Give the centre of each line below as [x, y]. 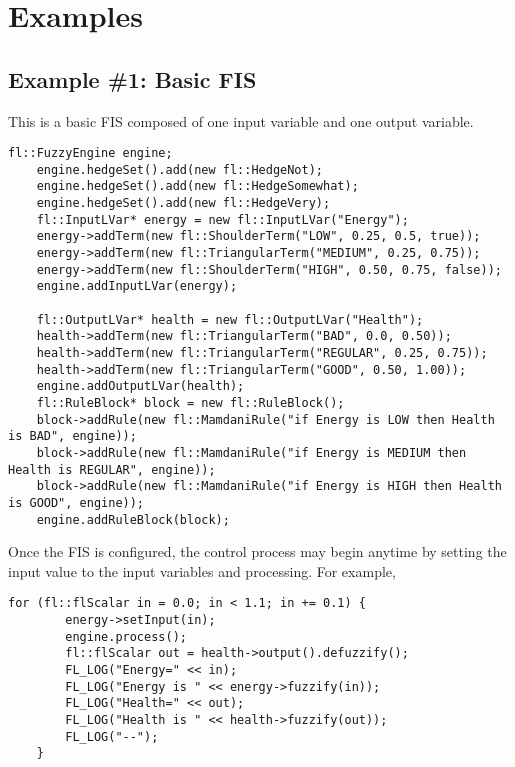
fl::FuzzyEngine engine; [90, 153]
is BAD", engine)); [72, 436]
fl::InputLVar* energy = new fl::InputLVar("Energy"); [222, 219]
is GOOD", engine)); [76, 502]
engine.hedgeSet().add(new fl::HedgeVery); [183, 203]
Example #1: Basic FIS [132, 78]
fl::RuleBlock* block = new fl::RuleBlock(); [190, 403]
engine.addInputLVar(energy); [137, 286]
